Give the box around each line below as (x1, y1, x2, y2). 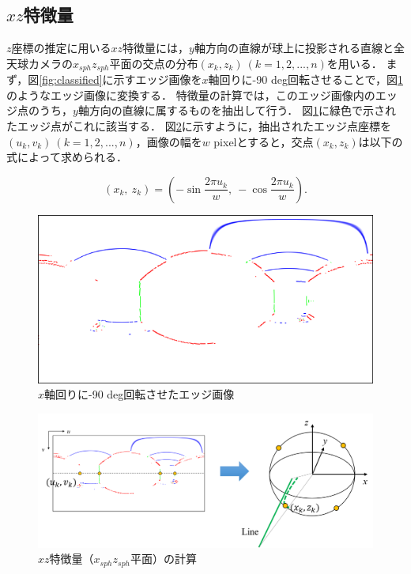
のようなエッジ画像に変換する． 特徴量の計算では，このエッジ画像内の (6, 86, 375, 103)
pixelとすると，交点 (213, 133, 314, 149)
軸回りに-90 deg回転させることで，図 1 (208, 71, 403, 88)
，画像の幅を (135, 133, 202, 149)
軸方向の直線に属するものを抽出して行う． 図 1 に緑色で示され (77, 102, 396, 119)
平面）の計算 (130, 550, 198, 567)
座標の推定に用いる (11, 40, 111, 56)
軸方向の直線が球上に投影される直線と (194, 40, 394, 56)
